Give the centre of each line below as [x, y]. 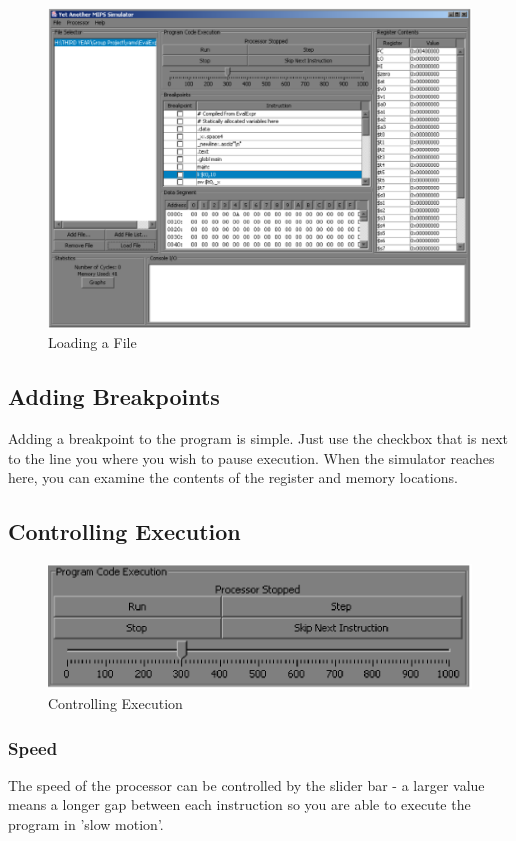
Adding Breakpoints [114, 396]
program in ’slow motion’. [86, 823]
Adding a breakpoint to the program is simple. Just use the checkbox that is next [258, 438]
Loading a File [92, 342]
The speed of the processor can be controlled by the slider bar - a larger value [246, 784]
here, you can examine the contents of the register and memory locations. [233, 477]
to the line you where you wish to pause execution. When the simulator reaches [251, 457]
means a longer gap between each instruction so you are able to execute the [239, 804]
